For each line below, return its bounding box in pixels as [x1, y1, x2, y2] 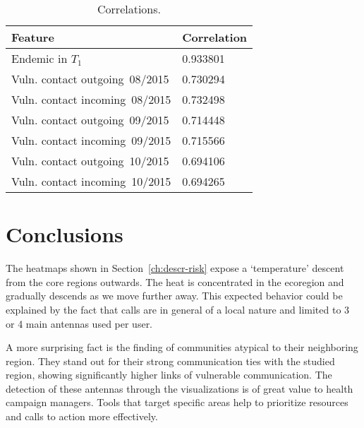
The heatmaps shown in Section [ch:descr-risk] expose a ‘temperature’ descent [6, 261, 344, 275]
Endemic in [11, 50, 68, 66]
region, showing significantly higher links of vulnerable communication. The [6, 367, 332, 382]
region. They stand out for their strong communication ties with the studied [6, 353, 335, 368]
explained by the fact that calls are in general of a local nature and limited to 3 [6, 302, 350, 316]
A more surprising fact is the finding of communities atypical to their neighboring [6, 340, 358, 355]
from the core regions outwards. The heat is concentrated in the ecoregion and [6, 274, 344, 289]
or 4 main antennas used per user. [6, 316, 153, 331]
